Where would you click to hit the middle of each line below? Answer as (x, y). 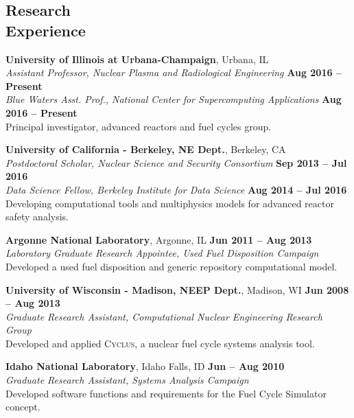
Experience (46, 30)
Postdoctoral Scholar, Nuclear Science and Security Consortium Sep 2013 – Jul (176, 162)
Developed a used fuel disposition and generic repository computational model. (172, 266)
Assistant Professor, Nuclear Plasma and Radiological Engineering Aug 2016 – (174, 72)
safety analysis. (37, 217)
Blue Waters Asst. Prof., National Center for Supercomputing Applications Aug (174, 99)
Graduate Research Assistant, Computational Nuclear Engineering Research (164, 316)
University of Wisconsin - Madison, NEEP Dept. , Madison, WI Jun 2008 (177, 289)
